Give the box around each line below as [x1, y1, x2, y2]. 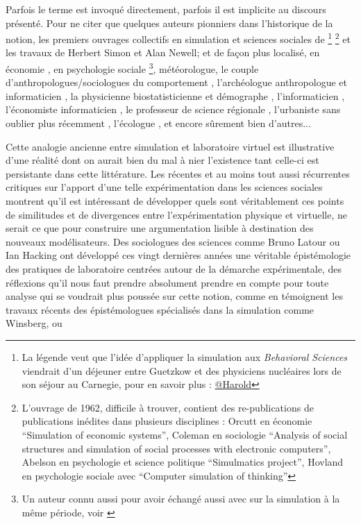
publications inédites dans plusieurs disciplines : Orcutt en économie [22, 414, 312, 428]
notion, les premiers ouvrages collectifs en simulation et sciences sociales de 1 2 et [6, 30, 351, 46]
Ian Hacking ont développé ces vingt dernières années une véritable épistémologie [6, 248, 351, 262]
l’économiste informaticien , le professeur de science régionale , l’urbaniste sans [6, 102, 341, 117]
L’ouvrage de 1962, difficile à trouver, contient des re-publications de [22, 400, 314, 414]
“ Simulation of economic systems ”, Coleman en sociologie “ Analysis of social [22, 427, 348, 441]
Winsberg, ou [6, 316, 62, 330]
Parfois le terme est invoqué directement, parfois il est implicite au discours [6, 2, 326, 16]
